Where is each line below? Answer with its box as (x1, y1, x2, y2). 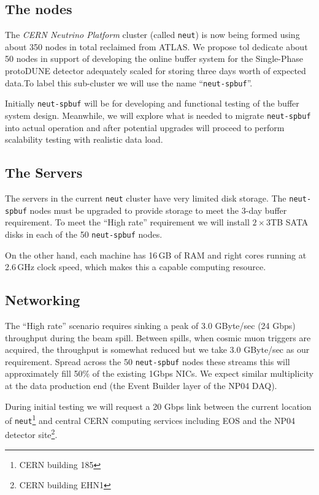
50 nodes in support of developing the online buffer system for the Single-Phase (5, 52, 304, 65)
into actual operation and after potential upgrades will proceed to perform (5, 121, 285, 134)
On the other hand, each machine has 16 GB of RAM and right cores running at (5, 248, 307, 261)
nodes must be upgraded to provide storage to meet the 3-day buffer (29, 203, 287, 216)
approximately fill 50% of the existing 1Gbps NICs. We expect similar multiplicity (5, 367, 313, 380)
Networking (5, 290, 80, 309)
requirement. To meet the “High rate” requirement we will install (5, 216, 250, 229)
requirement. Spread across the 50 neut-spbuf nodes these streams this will (5, 355, 290, 368)
